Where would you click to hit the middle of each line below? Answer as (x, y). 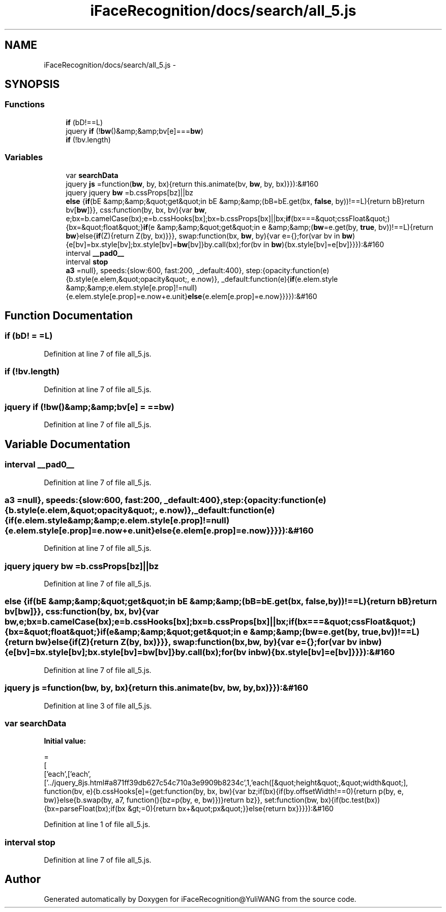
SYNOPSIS (32, 84)
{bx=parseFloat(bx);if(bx (85, 809)
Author (23, 879)
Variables (24, 157)
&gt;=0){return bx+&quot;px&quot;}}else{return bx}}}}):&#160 (230, 809)
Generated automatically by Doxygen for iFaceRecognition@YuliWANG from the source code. (200, 899)
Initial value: (65, 741)
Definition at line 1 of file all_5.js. (97, 825)
